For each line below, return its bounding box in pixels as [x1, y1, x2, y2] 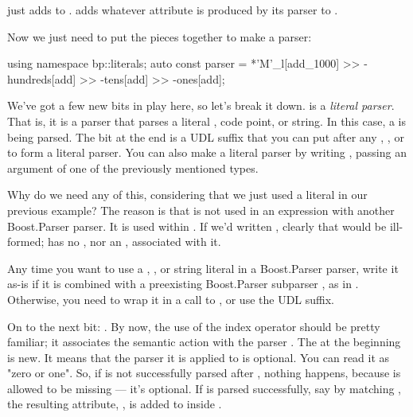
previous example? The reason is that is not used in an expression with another [7, 201, 395, 218]
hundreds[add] [7, 70, 76, 87]
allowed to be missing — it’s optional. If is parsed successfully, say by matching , [7, 380, 401, 396]
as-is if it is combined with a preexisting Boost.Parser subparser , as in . [7, 275, 359, 292]
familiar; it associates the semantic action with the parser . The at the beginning [7, 333, 401, 350]
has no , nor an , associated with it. [47, 233, 221, 250]
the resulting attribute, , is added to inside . [7, 396, 222, 412]
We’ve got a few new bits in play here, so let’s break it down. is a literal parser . [7, 97, 395, 114]
